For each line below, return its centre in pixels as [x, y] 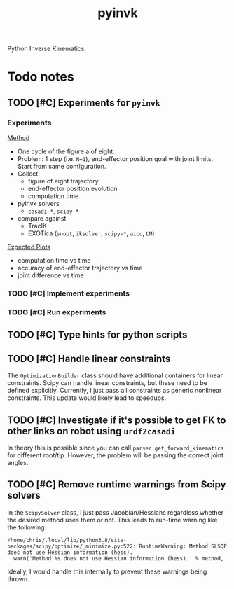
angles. [18, 462]
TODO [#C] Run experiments [57, 312]
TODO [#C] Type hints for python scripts [97, 335]
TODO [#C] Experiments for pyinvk [84, 103]
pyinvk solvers [38, 204]
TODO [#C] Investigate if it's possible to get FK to [117, 420]
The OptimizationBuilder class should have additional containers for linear [115, 375]
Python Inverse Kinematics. [47, 49]
